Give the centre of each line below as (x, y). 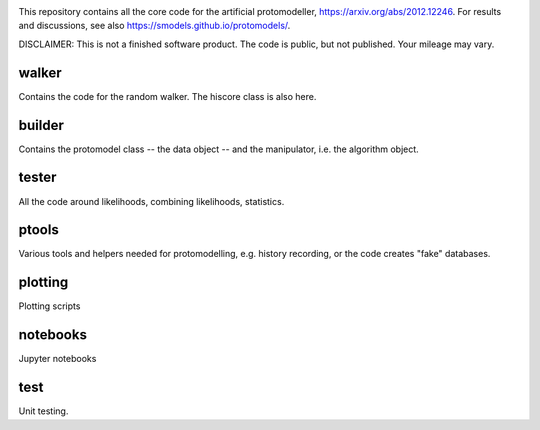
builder (41, 125)
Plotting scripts (49, 306)
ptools (38, 230)
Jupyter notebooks (57, 359)
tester (37, 177)
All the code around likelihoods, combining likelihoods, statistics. (151, 201)
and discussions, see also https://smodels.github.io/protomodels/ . (154, 26)
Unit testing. (43, 411)
